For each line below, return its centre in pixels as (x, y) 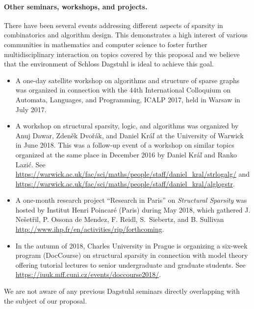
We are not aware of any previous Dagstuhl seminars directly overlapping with (122, 291)
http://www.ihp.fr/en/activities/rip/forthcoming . (90, 229)
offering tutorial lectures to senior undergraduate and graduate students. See (130, 264)
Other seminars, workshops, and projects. (76, 6)
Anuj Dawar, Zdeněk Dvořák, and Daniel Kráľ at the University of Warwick (130, 135)
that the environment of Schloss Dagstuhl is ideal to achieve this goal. (109, 64)
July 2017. (31, 109)
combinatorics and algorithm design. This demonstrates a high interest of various (126, 35)
